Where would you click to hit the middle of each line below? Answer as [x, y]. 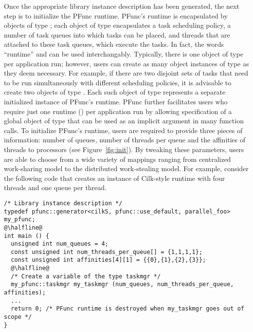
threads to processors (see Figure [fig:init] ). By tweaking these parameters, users [124, 149]
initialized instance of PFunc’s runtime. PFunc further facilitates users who [116, 101]
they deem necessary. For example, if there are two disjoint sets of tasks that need [126, 73]
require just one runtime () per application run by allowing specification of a [118, 111]
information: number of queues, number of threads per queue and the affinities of [125, 140]
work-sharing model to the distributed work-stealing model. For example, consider [126, 168]
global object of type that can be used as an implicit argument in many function [124, 121]
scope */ [18, 317]
